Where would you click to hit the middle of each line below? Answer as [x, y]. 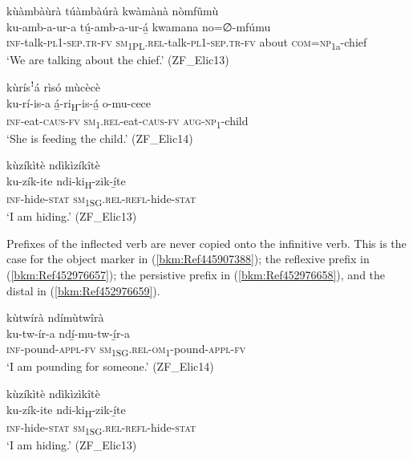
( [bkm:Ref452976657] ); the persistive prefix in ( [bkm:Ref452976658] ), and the [196, 274]
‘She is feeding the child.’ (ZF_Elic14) [100, 138]
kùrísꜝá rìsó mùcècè [53, 86]
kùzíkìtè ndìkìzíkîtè [53, 165]
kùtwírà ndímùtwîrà [55, 317]
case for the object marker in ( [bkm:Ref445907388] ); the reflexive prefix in [188, 259]
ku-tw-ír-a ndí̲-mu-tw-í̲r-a [69, 333]
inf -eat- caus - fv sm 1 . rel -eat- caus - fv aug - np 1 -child [128, 121]
